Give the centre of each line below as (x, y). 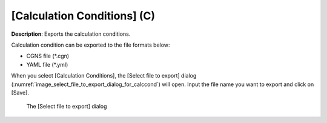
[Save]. (20, 92)
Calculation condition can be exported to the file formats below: (91, 45)
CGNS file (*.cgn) (48, 56)
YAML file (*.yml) (47, 64)
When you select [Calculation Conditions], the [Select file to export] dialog (104, 76)
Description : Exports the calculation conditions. (71, 34)
